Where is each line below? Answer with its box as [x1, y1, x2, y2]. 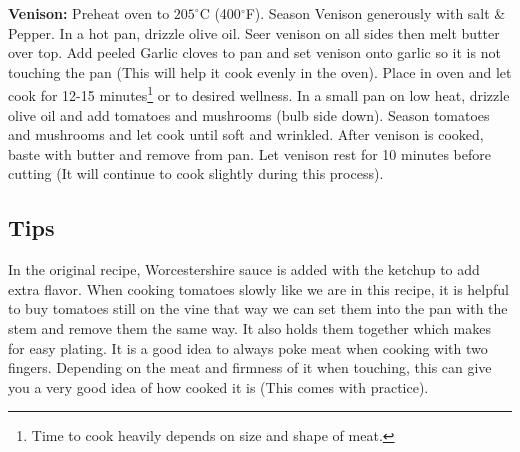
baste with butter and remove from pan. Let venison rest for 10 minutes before [8, 143, 491, 164]
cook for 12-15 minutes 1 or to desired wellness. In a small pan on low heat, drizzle [8, 82, 510, 106]
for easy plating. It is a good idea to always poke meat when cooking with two [8, 337, 488, 358]
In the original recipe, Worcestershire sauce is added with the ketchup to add [8, 259, 480, 280]
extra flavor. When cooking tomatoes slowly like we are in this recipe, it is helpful [8, 278, 509, 299]
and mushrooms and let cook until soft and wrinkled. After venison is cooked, [8, 124, 484, 145]
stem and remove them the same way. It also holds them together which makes [8, 317, 491, 338]
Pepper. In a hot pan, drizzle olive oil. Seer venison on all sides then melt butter [8, 22, 500, 43]
